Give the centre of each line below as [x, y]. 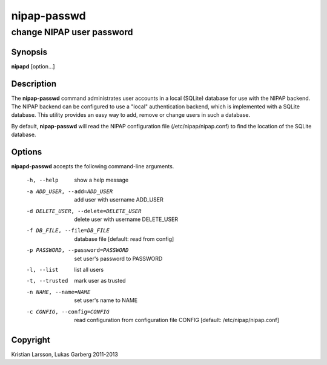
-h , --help [42, 180]
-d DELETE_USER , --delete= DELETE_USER [84, 211]
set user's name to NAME [106, 300]
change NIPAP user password [72, 32]
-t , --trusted [47, 281]
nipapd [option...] [33, 66]
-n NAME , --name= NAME [58, 292]
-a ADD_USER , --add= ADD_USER [70, 191]
